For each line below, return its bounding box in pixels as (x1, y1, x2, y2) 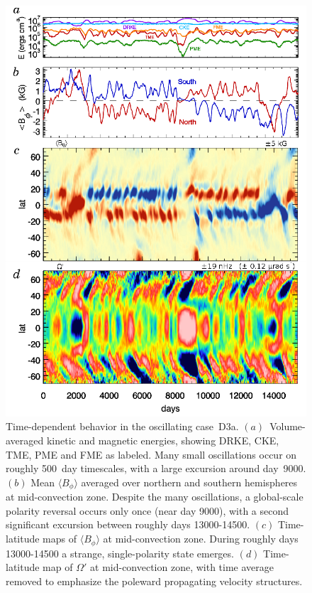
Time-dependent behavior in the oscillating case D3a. (6, 419, 239, 434)
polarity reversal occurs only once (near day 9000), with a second (6, 503, 289, 518)
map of (43, 560, 73, 575)
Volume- (269, 419, 306, 434)
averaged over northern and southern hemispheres (81, 474, 298, 489)
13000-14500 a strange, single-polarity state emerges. (6, 545, 234, 560)
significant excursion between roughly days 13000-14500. (6, 517, 250, 532)
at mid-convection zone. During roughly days (103, 531, 299, 546)
